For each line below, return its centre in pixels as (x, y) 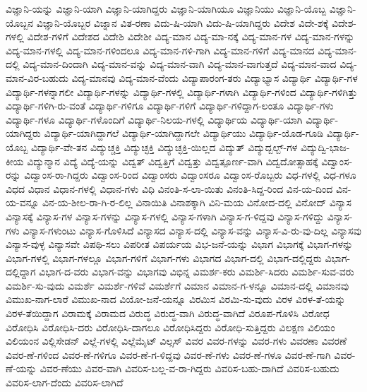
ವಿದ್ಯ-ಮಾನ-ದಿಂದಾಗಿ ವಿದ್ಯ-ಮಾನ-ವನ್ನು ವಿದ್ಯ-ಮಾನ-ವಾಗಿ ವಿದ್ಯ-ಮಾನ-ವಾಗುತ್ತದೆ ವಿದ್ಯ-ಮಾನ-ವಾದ (180, 64)
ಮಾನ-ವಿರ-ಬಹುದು (37, 77)
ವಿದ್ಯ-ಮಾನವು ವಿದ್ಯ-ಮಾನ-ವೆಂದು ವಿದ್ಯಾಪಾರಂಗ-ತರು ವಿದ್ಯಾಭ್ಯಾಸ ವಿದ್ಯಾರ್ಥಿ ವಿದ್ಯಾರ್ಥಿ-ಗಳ (215, 77)
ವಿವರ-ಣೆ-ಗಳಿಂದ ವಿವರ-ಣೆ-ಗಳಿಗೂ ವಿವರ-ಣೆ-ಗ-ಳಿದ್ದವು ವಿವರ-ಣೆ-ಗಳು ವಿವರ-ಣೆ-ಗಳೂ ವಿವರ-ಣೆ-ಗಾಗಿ (168, 354)
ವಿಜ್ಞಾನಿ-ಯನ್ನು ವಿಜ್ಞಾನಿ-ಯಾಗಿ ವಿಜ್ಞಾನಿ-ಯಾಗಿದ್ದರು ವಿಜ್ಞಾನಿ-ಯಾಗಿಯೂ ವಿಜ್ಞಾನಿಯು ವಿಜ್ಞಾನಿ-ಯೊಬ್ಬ (166, 8)
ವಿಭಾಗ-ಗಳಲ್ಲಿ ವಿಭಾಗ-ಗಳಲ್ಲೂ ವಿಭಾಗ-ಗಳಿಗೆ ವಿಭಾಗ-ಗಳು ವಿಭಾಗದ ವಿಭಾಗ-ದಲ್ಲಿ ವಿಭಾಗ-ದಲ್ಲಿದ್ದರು (164, 257)
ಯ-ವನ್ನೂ (23, 202)
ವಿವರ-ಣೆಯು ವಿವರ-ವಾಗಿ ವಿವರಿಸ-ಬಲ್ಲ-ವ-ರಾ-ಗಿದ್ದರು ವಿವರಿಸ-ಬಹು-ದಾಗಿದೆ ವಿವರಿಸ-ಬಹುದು (189, 368)
